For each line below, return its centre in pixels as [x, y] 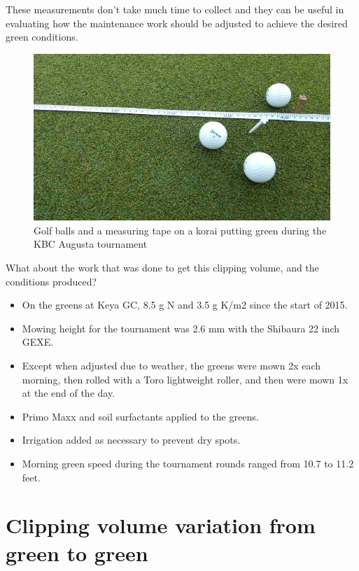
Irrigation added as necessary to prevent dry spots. [131, 440]
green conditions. [42, 37]
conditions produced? [51, 281]
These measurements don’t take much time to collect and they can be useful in [175, 9]
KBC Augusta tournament [91, 244]
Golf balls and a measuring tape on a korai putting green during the [180, 230]
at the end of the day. [69, 393]
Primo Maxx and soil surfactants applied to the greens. [140, 416]
